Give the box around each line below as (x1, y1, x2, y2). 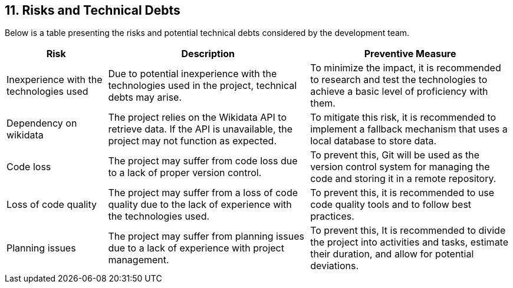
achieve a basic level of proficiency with (310, 85, 488, 98)
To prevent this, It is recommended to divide (310, 224, 506, 237)
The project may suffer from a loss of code (108, 187, 298, 199)
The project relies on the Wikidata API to (108, 111, 287, 124)
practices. (310, 210, 354, 223)
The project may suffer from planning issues (108, 230, 304, 243)
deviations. (310, 260, 359, 272)
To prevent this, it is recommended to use (310, 187, 495, 199)
